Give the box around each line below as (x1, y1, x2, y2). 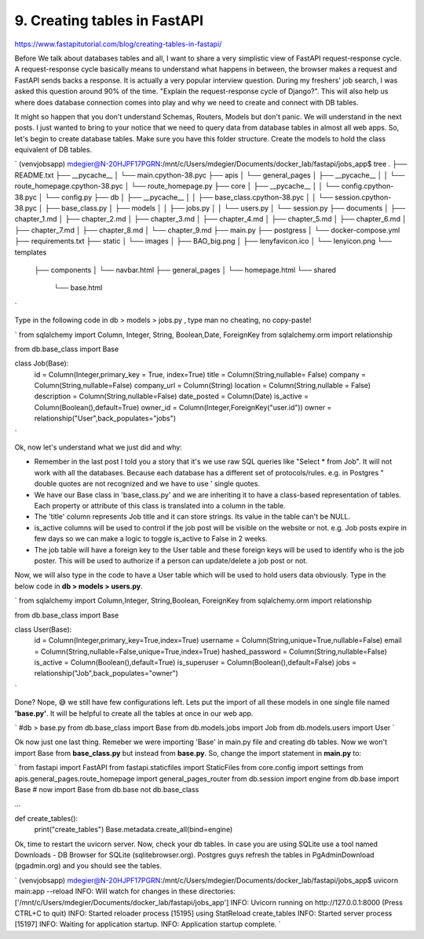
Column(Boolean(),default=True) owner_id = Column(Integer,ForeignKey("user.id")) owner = (34, 402, 332, 412)
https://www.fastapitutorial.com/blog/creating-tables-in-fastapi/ (14, 39, 222, 49)
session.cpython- (334, 193, 392, 202)
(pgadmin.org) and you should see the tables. (14, 861, 163, 871)
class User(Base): (14, 625, 72, 634)
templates (14, 248, 47, 257)
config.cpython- (341, 182, 394, 191)
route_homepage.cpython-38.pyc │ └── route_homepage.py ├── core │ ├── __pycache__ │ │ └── (14, 182, 340, 191)
